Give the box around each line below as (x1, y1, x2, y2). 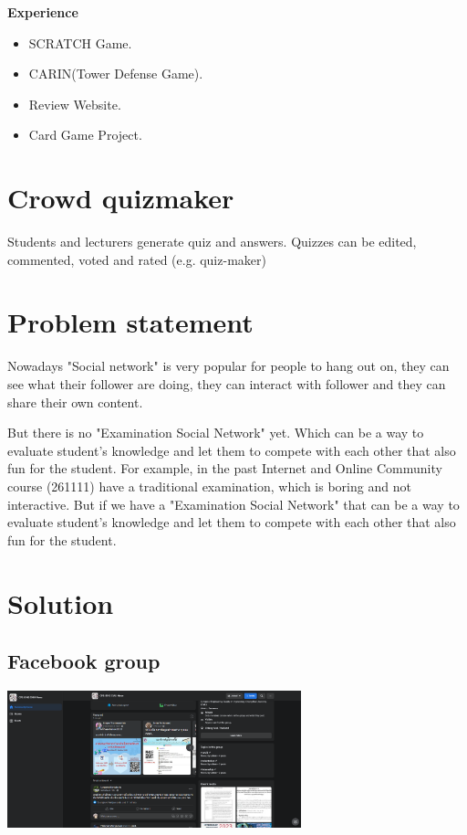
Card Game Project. (28, 125, 142, 144)
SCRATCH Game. (28, 33, 132, 52)
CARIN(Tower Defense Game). (28, 64, 203, 83)
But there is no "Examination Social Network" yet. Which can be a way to (7, 423, 424, 442)
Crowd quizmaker (7, 179, 234, 217)
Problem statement (7, 303, 254, 341)
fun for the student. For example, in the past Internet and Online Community (7, 459, 442, 478)
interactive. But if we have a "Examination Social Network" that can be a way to (7, 494, 460, 513)
